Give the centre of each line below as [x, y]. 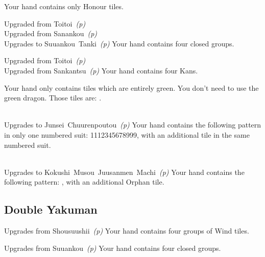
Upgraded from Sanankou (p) [51, 33]
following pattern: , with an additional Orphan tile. [84, 182]
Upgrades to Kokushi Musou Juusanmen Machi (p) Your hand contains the [124, 172]
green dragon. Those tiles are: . [53, 98]
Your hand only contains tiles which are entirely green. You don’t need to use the [131, 87]
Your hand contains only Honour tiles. [64, 6]
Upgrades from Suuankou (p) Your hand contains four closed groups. [113, 248]
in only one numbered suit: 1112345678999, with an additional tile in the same [127, 134]
